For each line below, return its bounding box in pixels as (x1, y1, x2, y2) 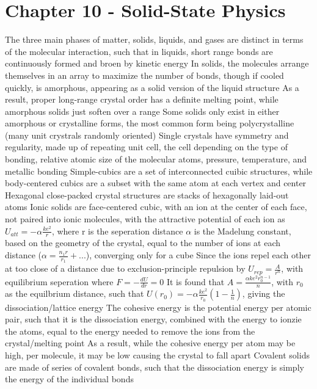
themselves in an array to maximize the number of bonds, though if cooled (5, 68, 284, 81)
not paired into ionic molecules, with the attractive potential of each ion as (5, 213, 285, 225)
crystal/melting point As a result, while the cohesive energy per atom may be (5, 336, 296, 349)
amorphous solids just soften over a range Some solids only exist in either (5, 104, 280, 117)
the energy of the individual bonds (5, 373, 134, 385)
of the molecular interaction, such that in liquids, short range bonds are (5, 45, 273, 57)
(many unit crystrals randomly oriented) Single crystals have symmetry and (5, 128, 289, 141)
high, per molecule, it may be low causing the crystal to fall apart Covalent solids (5, 349, 310, 362)
